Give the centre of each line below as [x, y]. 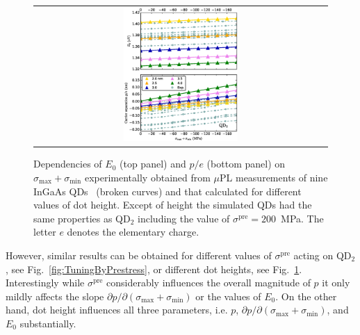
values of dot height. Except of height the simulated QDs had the [173, 205]
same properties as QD [82, 218]
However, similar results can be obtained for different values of [139, 255]
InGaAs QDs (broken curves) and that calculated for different [167, 191]
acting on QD [322, 255]
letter [45, 232]
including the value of [184, 218]
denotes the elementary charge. [133, 232]
